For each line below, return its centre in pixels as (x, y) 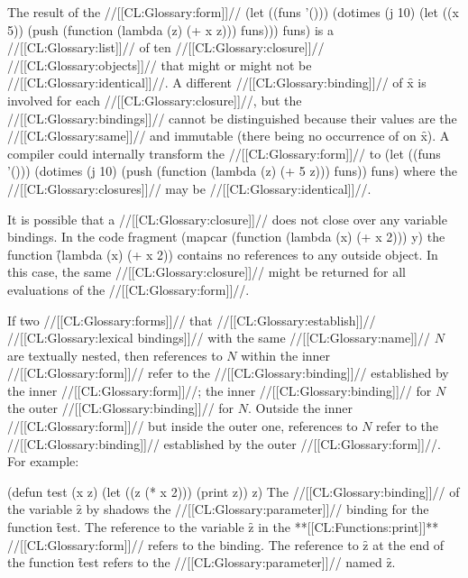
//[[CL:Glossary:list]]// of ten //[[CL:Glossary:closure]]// (166, 47)
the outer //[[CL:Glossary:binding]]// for (121, 408)
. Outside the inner (300, 408)
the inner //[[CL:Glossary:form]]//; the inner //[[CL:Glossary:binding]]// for (220, 390)
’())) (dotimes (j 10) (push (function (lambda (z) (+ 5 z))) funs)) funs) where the (232, 171)
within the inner (286, 355)
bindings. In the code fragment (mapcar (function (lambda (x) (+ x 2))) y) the (226, 237)
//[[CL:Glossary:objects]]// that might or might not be (160, 64)
